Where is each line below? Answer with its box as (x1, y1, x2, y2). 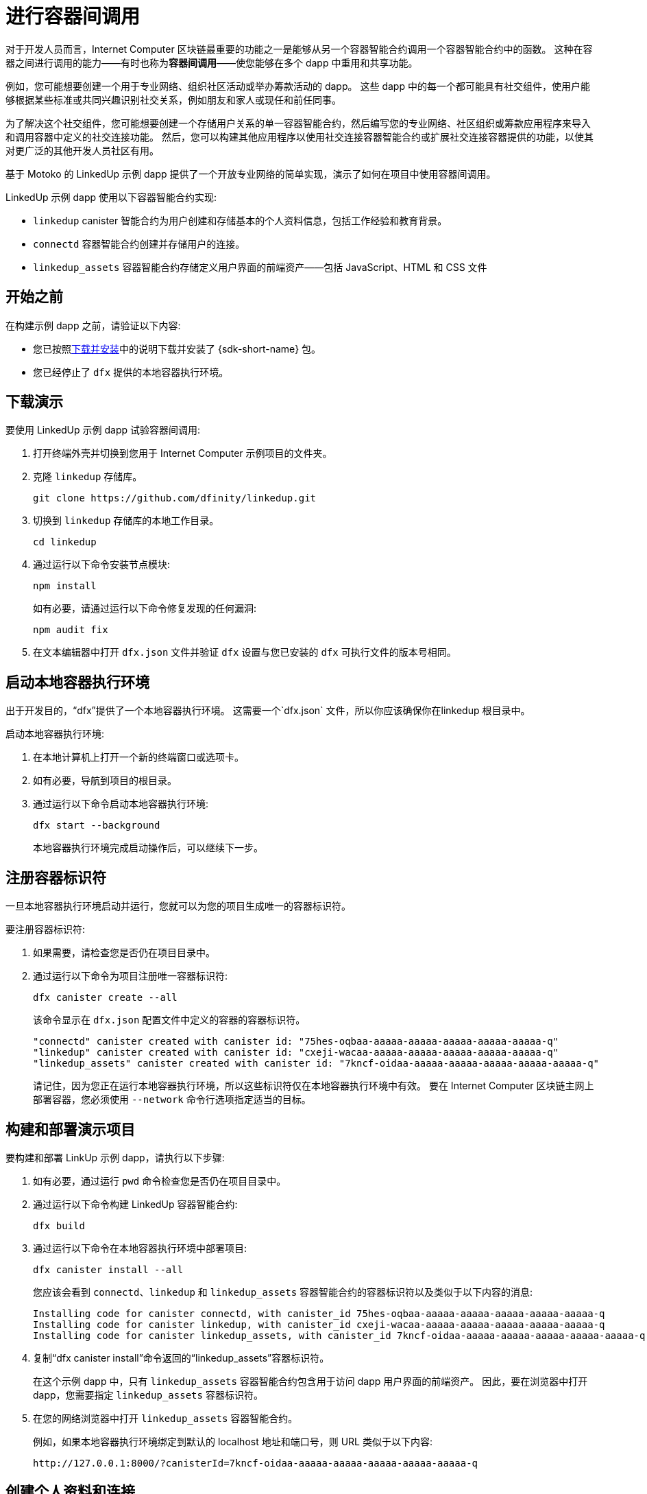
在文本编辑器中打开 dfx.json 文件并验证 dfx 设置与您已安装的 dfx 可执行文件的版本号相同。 (33, 646, 456, 659)
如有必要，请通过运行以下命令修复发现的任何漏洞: (33, 602, 257, 615)
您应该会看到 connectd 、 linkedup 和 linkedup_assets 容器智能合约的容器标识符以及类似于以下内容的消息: (33, 1285, 533, 1298)
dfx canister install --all (33, 1264, 184, 1275)
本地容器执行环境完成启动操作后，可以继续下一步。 (33, 842, 263, 854)
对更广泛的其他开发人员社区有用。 (5, 144, 159, 156)
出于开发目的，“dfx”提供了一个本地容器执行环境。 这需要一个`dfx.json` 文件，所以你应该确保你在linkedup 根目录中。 (5, 704, 530, 717)
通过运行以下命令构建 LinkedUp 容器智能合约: (33, 1198, 238, 1210)
